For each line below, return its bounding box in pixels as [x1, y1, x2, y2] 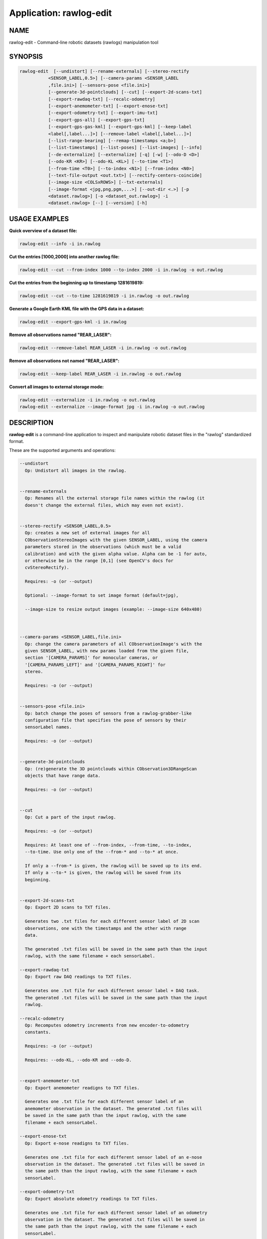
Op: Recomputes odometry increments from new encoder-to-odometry [25, 1022, 189, 1028]
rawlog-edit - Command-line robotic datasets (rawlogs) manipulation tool [9, 40, 159, 46]
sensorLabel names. [25, 724, 72, 730]
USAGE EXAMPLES [9, 215, 69, 223]
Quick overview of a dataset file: [9, 227, 78, 233]
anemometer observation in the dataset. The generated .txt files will [25, 1106, 202, 1111]
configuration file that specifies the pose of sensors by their [25, 717, 187, 723]
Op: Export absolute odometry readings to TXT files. [25, 1196, 158, 1201]
